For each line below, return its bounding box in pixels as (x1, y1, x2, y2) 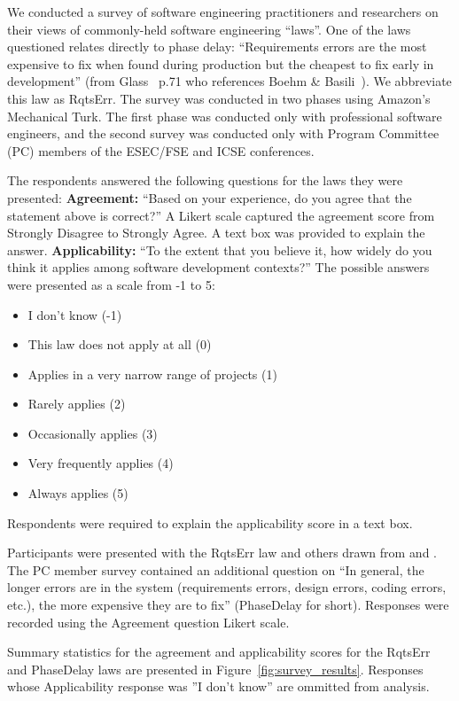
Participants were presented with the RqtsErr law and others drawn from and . (7, 543, 438, 562)
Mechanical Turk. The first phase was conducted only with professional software (7, 106, 442, 125)
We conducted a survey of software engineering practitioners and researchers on (7, 3, 439, 20)
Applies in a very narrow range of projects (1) (27, 364, 277, 383)
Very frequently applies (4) (27, 454, 174, 472)
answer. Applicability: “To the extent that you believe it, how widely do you (7, 240, 432, 259)
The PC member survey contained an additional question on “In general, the (7, 560, 424, 579)
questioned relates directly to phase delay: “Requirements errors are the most (7, 37, 427, 56)
